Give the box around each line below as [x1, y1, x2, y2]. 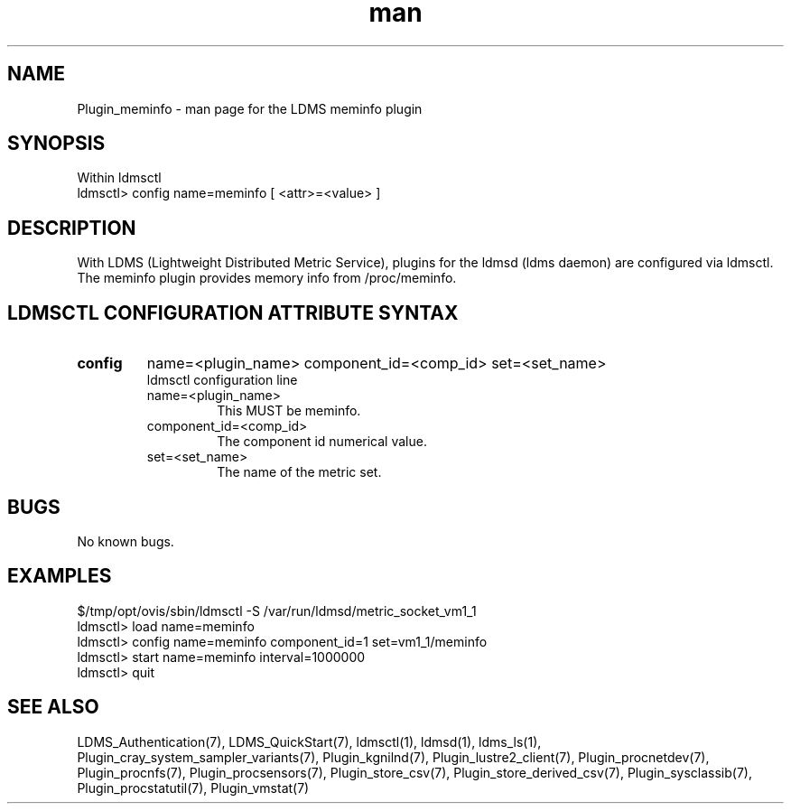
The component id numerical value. [217, 433, 427, 450]
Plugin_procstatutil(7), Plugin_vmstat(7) [77, 779, 310, 796]
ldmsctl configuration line [146, 372, 298, 388]
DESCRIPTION [7, 216, 136, 239]
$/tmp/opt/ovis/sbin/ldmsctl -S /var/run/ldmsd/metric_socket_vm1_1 [77, 602, 477, 619]
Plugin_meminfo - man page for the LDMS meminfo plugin [77, 100, 423, 117]
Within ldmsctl [77, 170, 162, 186]
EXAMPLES [7, 564, 112, 588]
